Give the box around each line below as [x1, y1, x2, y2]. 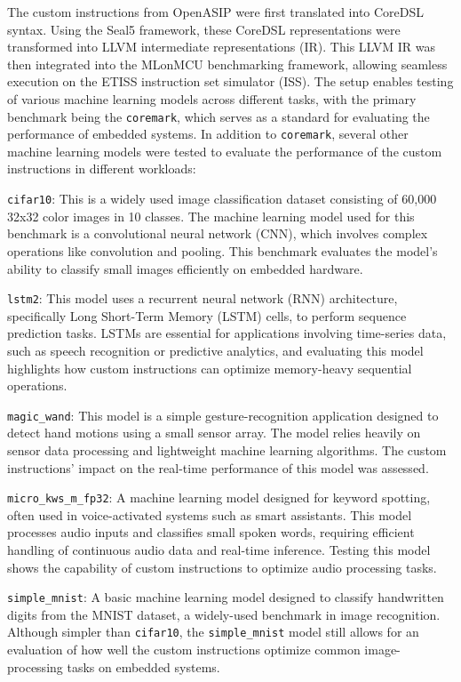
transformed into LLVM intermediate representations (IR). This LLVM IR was [7, 37, 436, 56]
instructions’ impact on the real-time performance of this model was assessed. [7, 458, 429, 477]
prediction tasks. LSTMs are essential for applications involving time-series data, [7, 324, 447, 342]
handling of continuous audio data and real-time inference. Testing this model [7, 541, 431, 558]
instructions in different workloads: [7, 159, 196, 178]
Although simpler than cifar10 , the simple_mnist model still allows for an [7, 622, 419, 641]
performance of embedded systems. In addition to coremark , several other [7, 124, 409, 143]
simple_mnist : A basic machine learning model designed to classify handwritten [7, 588, 444, 606]
